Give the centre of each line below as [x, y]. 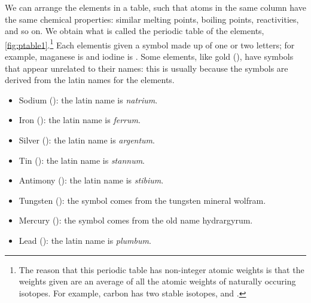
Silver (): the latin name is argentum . [87, 140]
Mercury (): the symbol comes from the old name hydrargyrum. [136, 220]
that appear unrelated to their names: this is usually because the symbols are [147, 68]
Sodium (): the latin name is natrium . [88, 100]
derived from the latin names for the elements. [90, 80]
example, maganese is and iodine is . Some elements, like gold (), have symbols [149, 56]
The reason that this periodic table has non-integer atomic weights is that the [161, 269]
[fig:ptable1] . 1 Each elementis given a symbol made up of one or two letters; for [150, 44]
